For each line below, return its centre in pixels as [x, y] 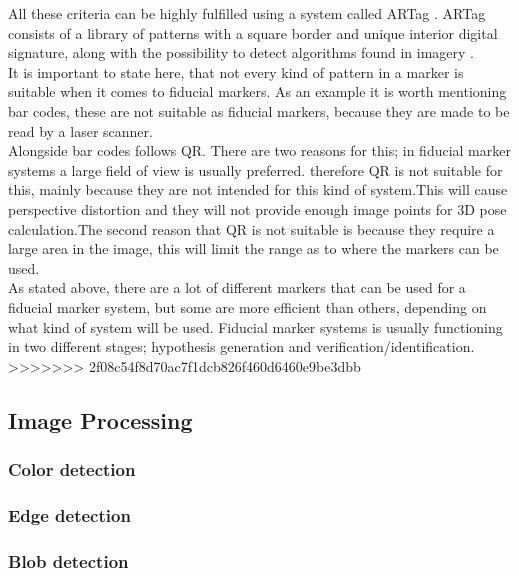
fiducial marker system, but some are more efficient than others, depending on [247, 306]
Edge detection [69, 514]
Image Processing [100, 419]
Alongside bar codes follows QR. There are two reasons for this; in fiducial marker [259, 150]
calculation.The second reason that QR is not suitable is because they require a [251, 228]
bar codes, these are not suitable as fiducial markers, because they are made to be [259, 110]
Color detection [72, 468]
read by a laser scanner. [80, 130]
